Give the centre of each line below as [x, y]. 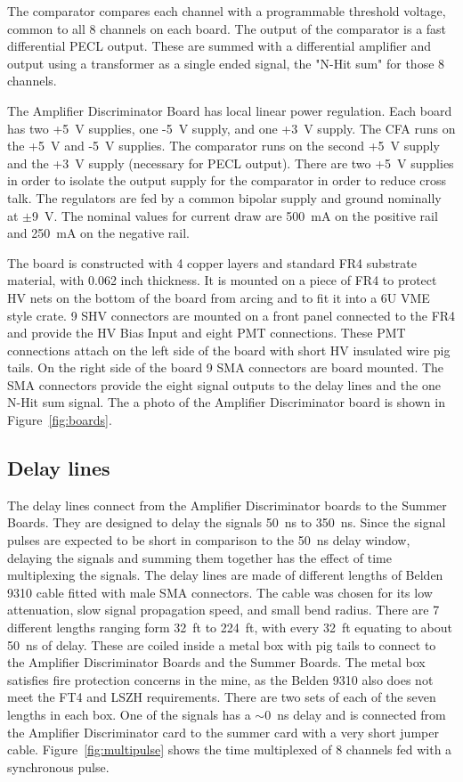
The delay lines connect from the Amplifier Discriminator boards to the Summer [227, 505]
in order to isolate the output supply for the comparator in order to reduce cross [227, 180]
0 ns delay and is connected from [355, 714]
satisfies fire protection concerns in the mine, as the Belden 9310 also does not [220, 679]
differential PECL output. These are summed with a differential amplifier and [219, 46]
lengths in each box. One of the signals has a [129, 714]
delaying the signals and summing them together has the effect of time [199, 557]
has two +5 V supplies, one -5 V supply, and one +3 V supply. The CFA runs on [231, 128]
